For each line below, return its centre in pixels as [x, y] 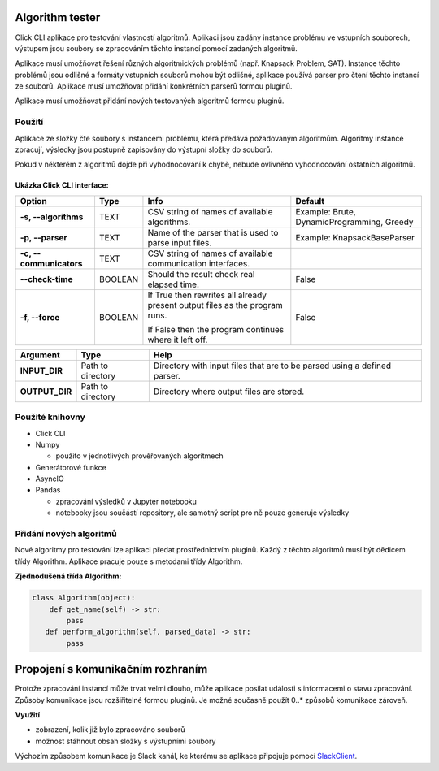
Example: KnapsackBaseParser [355, 237]
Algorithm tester [58, 17]
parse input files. [180, 242]
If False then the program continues [216, 329]
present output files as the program [215, 305]
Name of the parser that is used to [213, 232]
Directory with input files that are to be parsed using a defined [272, 366]
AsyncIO [50, 479]
